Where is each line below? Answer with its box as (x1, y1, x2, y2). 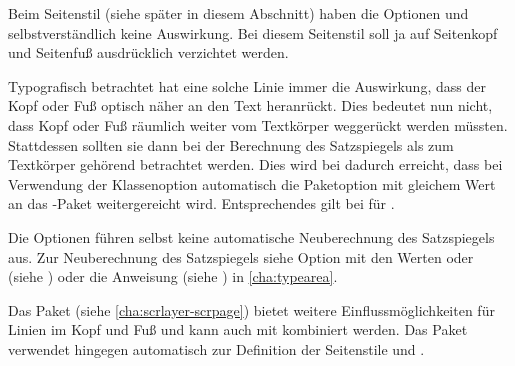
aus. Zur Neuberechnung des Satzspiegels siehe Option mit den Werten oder (8, 246, 474, 267)
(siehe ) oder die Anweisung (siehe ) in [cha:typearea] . (8, 266, 338, 287)
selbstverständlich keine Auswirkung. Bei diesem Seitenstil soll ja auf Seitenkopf (8, 22, 498, 43)
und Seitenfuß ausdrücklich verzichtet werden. (8, 42, 289, 63)
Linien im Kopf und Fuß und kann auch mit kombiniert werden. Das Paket (8, 319, 468, 340)
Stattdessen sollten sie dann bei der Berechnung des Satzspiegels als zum (8, 134, 454, 155)
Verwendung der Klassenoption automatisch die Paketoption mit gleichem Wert (8, 173, 496, 194)
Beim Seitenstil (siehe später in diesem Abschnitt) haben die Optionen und (8, 3, 469, 23)
